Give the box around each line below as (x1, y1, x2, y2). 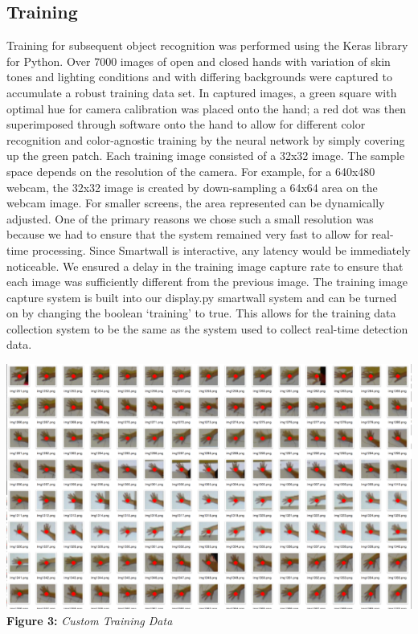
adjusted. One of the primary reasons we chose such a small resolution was (6, 210, 374, 227)
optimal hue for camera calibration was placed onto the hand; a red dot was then (6, 100, 406, 117)
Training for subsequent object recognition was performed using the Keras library (6, 37, 408, 54)
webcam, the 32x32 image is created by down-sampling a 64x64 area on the (6, 178, 378, 195)
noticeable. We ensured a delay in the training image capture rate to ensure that (6, 257, 404, 274)
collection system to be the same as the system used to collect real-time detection (6, 320, 408, 337)
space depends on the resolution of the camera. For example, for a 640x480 (6, 162, 375, 179)
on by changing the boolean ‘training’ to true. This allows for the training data (6, 305, 396, 321)
